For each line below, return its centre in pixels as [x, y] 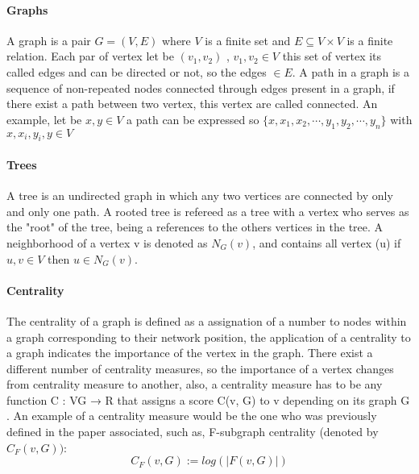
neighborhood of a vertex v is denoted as [107, 242]
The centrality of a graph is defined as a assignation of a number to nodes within [207, 320]
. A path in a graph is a [351, 71]
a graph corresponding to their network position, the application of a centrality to [209, 337]
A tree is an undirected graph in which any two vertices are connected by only [200, 195]
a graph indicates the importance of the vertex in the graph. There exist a [190, 353]
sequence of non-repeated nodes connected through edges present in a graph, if [201, 87]
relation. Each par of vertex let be [90, 56]
